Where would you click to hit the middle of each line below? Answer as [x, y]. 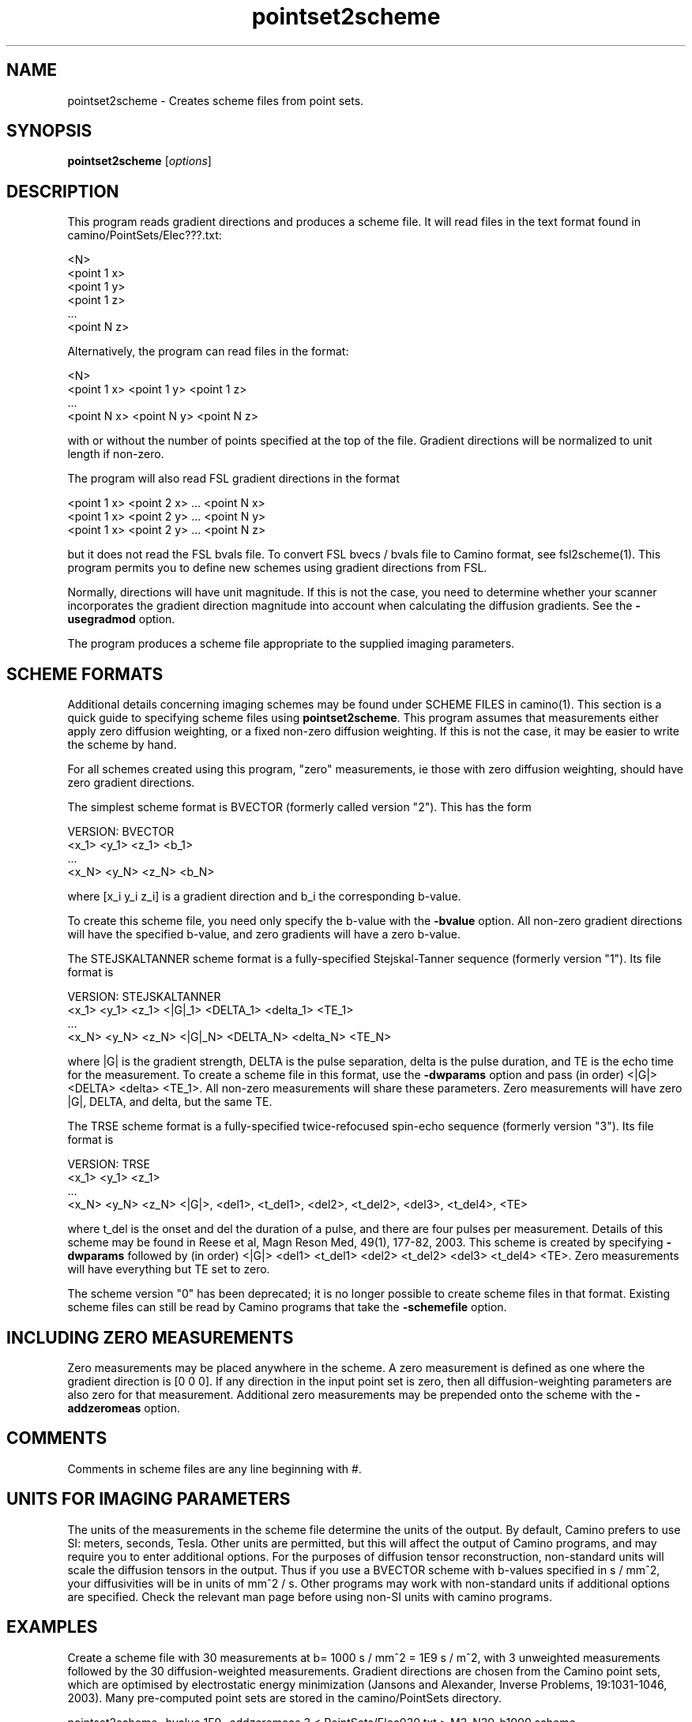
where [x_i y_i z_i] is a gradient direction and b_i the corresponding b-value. [264, 897]
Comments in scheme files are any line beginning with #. [214, 1468]
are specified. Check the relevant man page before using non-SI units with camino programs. [310, 1596]
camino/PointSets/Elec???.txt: [145, 235]
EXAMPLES [52, 1627]
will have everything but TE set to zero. [169, 1269]
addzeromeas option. [124, 1408]
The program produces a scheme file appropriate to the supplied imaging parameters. [291, 644]
